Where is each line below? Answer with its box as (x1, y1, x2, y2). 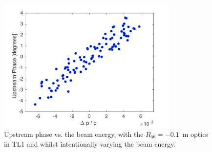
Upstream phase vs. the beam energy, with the (4, 129, 144, 139)
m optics (182, 129, 208, 139)
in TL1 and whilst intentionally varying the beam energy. (4, 138, 176, 149)
